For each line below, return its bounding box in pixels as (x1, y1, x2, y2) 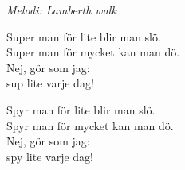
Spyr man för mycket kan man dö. (6, 117, 174, 133)
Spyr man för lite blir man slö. (6, 101, 155, 118)
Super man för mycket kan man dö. (6, 44, 180, 60)
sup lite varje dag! (6, 75, 94, 91)
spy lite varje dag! (6, 148, 94, 164)
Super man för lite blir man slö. (6, 28, 161, 44)
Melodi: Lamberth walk (6, 2, 116, 17)
